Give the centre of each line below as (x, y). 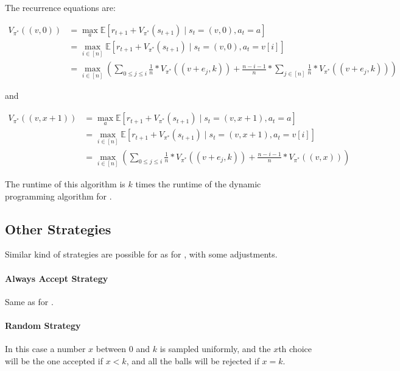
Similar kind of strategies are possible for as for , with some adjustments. (141, 254)
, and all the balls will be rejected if (193, 360)
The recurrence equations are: (60, 7)
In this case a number (45, 349)
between (111, 349)
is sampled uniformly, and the (215, 349)
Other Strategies (58, 229)
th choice (295, 349)
